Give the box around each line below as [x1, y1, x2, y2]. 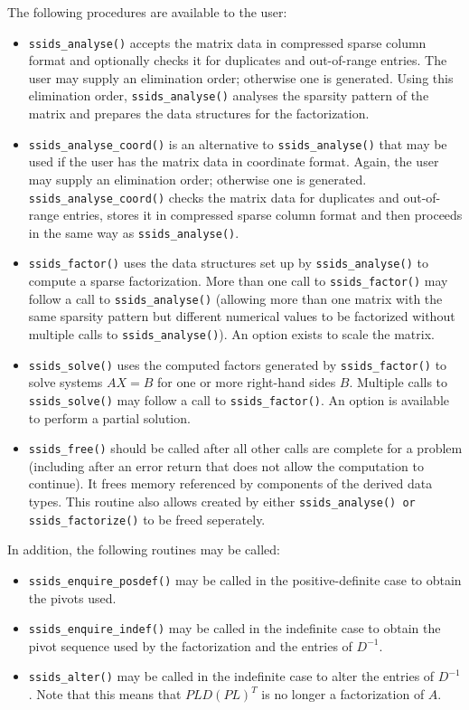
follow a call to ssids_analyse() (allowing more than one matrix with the [28, 289, 443, 308]
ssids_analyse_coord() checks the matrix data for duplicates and [28, 187, 399, 206]
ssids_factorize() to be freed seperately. [28, 509, 266, 528]
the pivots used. [28, 588, 117, 607]
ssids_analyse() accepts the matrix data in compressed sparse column [28, 33, 427, 52]
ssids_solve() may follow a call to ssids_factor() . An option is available [28, 390, 450, 409]
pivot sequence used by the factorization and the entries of [28, 636, 352, 655]
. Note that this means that [28, 685, 182, 704]
